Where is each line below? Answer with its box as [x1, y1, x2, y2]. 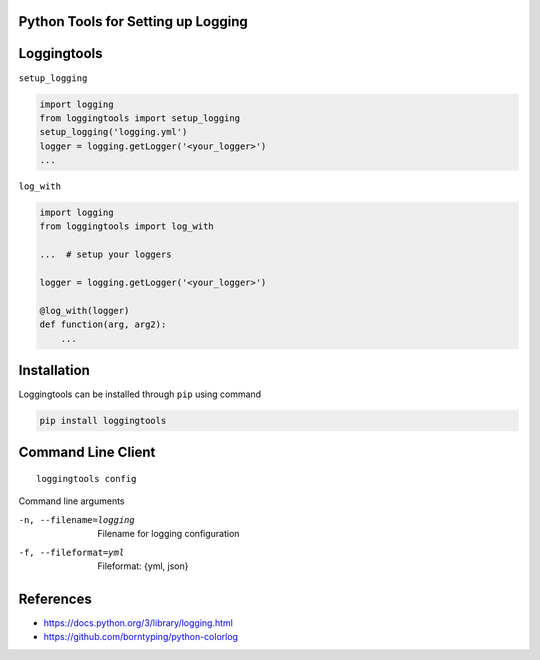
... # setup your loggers [39, 249, 172, 260]
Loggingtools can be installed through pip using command [18, 388, 262, 400]
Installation [18, 361, 90, 379]
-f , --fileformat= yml [18, 546, 125, 558]
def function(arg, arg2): [39, 319, 167, 330]
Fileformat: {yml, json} [97, 560, 189, 572]
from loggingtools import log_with [39, 221, 214, 232]
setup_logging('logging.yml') [39, 126, 188, 138]
